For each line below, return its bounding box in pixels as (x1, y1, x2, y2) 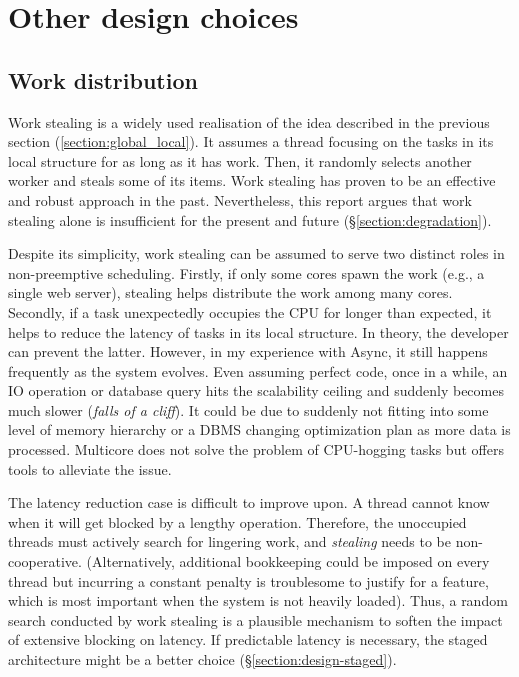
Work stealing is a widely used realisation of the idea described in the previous (8, 111, 490, 132)
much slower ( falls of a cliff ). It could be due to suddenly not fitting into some (8, 399, 489, 420)
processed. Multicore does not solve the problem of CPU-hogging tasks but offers (8, 439, 504, 460)
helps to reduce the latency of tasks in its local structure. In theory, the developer (8, 321, 509, 342)
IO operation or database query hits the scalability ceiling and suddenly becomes (8, 380, 504, 401)
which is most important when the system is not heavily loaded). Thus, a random (8, 590, 508, 611)
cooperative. (8, 551, 82, 572)
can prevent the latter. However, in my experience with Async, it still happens (8, 341, 488, 362)
